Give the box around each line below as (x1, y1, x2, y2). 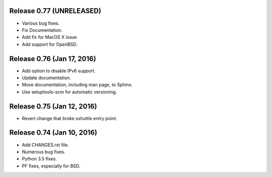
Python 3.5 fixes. (22, 156, 57, 162)
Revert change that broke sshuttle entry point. (22, 115, 117, 121)
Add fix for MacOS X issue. (22, 34, 78, 40)
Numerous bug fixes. (22, 149, 65, 155)
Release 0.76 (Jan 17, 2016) (9, 54, 96, 63)
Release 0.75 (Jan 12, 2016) (9, 102, 98, 110)
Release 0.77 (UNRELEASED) (9, 7, 102, 15)
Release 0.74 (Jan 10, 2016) (9, 129, 98, 137)
